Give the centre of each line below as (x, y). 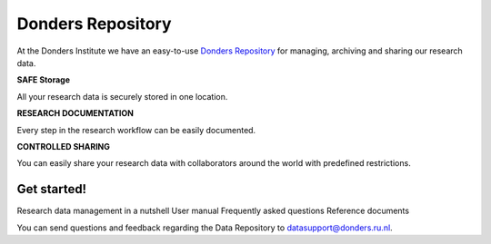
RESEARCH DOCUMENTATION (75, 113)
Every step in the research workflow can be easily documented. (136, 130)
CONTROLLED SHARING (64, 146)
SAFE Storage (44, 80)
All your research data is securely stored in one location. (122, 96)
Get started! (51, 189)
